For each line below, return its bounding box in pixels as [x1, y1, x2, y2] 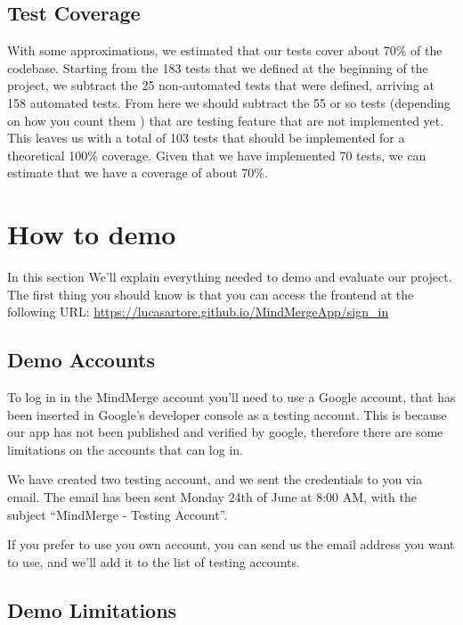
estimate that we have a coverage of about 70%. [7, 163, 268, 182]
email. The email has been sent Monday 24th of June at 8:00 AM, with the [7, 488, 417, 506]
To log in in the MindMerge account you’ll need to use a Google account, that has [7, 388, 456, 407]
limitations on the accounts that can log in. [7, 440, 243, 458]
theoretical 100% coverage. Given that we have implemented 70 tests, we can [7, 145, 426, 164]
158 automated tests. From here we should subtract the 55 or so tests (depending [7, 93, 451, 111]
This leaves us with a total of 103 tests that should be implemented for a [7, 128, 405, 147]
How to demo [7, 216, 176, 252]
